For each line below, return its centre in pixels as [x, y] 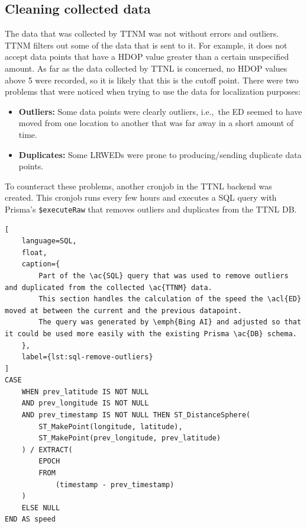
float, [34, 252]
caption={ [41, 264]
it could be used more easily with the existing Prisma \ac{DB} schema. [151, 334]
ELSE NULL [41, 508]
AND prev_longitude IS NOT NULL [85, 403]
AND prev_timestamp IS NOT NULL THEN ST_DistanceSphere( [136, 415]
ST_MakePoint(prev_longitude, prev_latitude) [130, 438]
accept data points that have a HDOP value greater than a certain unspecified [147, 57]
